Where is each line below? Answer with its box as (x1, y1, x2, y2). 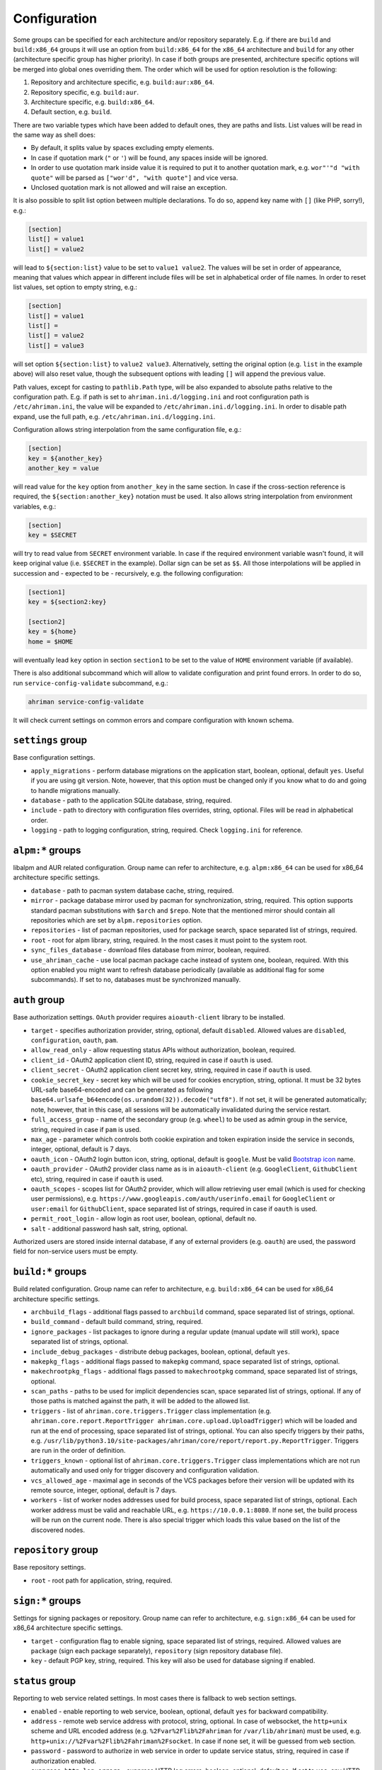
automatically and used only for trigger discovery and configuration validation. (30, 1466, 260, 1475)
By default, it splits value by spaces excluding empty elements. (30, 144, 214, 152)
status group (13, 1675, 76, 1687)
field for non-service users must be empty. (13, 1247, 138, 1256)
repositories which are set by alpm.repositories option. (30, 916, 203, 925)
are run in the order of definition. (30, 1446, 126, 1455)
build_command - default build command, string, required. (30, 1318, 203, 1326)
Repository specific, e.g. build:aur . (30, 88, 139, 96)
